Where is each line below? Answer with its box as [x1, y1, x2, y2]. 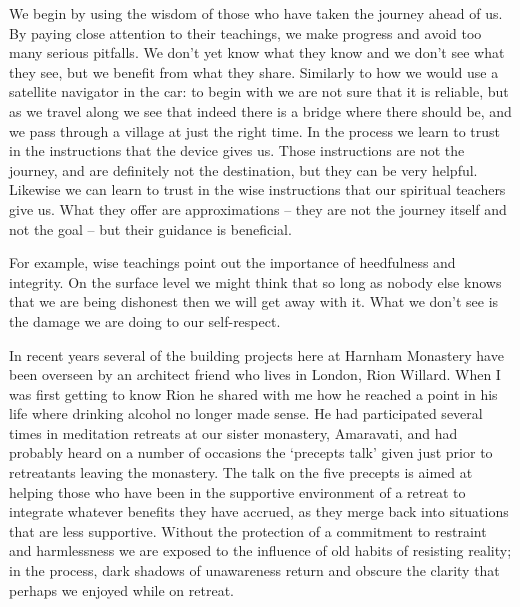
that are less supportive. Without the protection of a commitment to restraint [9, 520, 487, 541]
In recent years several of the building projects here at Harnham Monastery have [9, 344, 504, 365]
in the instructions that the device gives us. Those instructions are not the [9, 140, 465, 161]
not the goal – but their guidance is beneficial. [9, 218, 292, 239]
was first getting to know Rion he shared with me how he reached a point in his [9, 383, 498, 404]
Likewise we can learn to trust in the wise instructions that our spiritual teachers [9, 179, 506, 200]
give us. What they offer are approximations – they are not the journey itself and [9, 198, 507, 219]
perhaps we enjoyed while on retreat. [9, 579, 234, 600]
